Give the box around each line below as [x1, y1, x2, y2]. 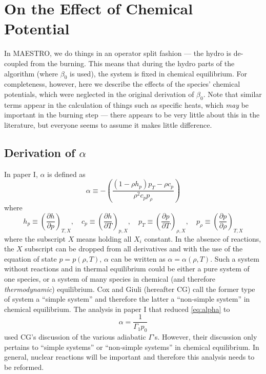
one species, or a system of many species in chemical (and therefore [4, 273, 215, 284]
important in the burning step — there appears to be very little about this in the [4, 109, 260, 120]
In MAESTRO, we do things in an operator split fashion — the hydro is [4, 48, 232, 58]
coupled [4, 57, 28, 68]
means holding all [76, 233, 132, 244]
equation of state [4, 253, 57, 264]
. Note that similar [203, 88, 262, 99]
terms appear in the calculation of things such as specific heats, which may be [4, 99, 249, 110]
